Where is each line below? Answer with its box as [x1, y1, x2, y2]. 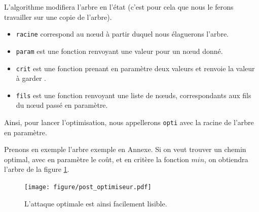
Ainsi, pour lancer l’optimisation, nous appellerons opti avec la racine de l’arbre [4, 117, 254, 127]
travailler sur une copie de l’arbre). [4, 11, 112, 22]
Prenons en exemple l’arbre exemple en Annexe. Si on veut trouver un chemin [4, 144, 246, 155]
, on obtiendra [204, 154, 248, 164]
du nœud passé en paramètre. [16, 100, 108, 110]
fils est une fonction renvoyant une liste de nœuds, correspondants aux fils [16, 89, 251, 100]
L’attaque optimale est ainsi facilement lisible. [24, 198, 167, 208]
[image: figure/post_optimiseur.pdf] [24, 184, 152, 191]
